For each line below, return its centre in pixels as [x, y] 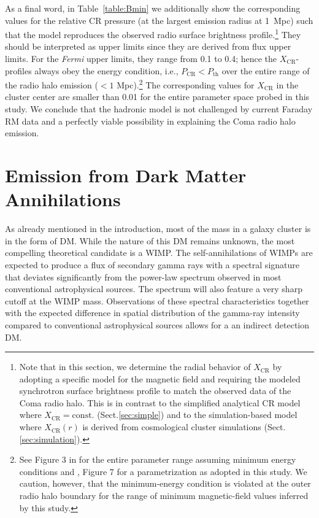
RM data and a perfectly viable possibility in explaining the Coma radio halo [150, 121]
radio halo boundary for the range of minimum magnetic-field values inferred [164, 496]
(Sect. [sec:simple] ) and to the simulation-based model [197, 415]
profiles [18, 70]
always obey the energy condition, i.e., [106, 70]
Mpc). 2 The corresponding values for [186, 84]
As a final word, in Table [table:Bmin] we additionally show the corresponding [153, 8]
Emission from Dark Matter [126, 175]
